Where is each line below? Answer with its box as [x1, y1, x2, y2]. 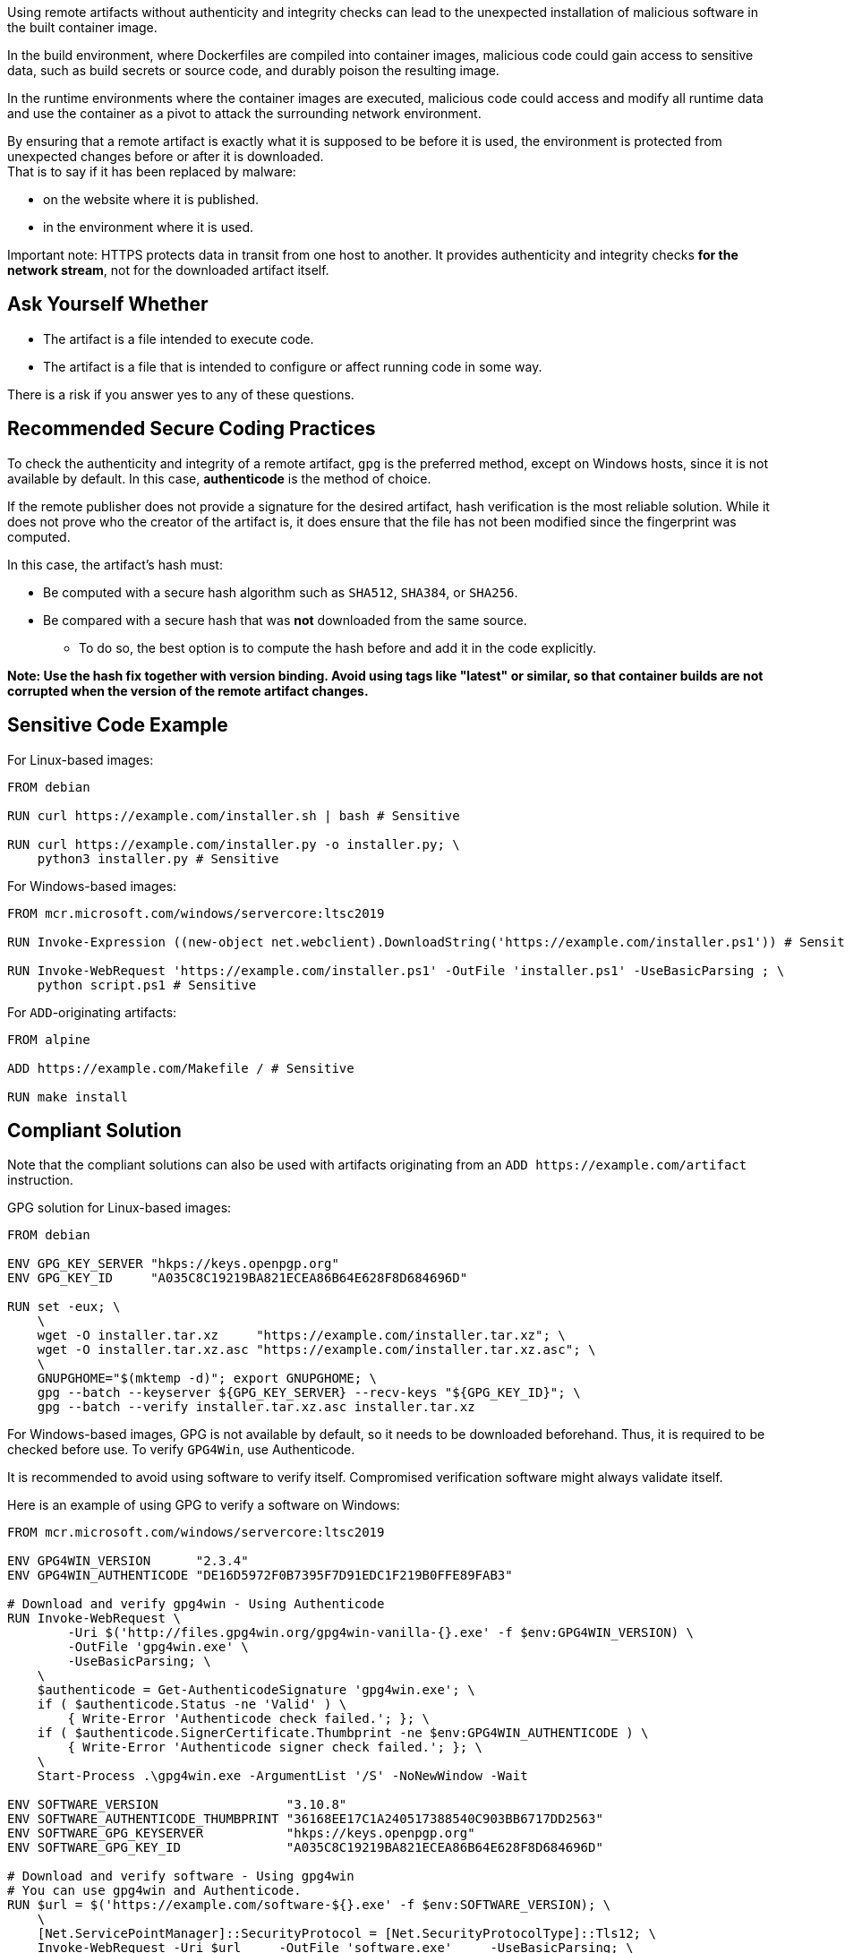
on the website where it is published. [43, 192, 260, 207]
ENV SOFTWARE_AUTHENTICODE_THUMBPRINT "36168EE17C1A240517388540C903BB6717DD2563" [7, 1812, 603, 1827]
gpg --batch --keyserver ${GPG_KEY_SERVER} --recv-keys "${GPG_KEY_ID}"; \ [37, 1385, 581, 1401]
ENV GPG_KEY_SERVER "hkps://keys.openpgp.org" [7, 1256, 339, 1272]
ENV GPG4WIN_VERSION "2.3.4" [7, 1554, 249, 1569]
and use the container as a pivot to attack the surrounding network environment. [7, 106, 482, 121]
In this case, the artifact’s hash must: [7, 556, 223, 572]
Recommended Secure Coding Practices [7, 417, 376, 441]
